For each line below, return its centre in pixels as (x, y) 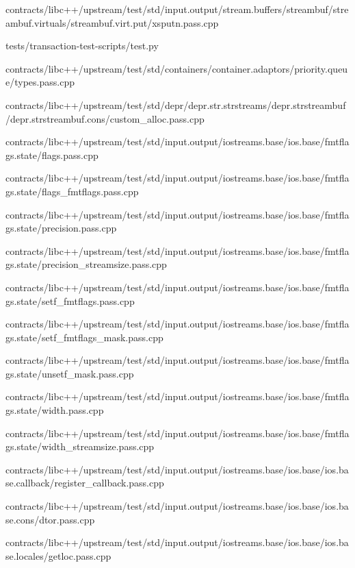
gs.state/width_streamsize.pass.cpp (80, 446)
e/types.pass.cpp (40, 82)
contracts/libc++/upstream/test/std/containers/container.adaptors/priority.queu (177, 68)
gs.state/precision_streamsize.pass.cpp (86, 264)
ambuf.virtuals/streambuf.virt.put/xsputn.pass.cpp (112, 22)
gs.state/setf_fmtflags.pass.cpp (70, 300)
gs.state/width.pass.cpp (55, 410)
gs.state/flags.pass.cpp (52, 155)
